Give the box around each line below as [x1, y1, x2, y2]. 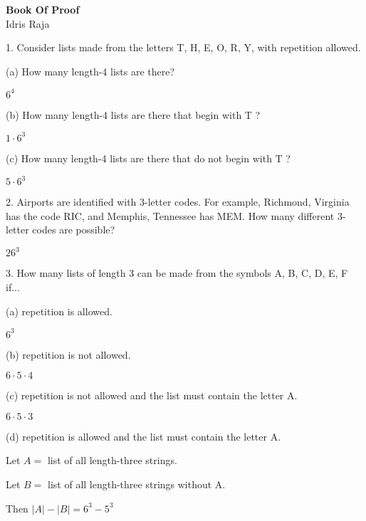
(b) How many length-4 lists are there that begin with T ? [6, 107, 261, 122]
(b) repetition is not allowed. [6, 347, 131, 362]
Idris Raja [6, 16, 50, 31]
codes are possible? [32, 222, 115, 237]
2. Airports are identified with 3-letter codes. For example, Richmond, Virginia [6, 194, 350, 209]
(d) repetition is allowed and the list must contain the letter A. [6, 428, 281, 443]
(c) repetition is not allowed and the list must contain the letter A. [6, 388, 298, 403]
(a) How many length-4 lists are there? [6, 63, 175, 78]
